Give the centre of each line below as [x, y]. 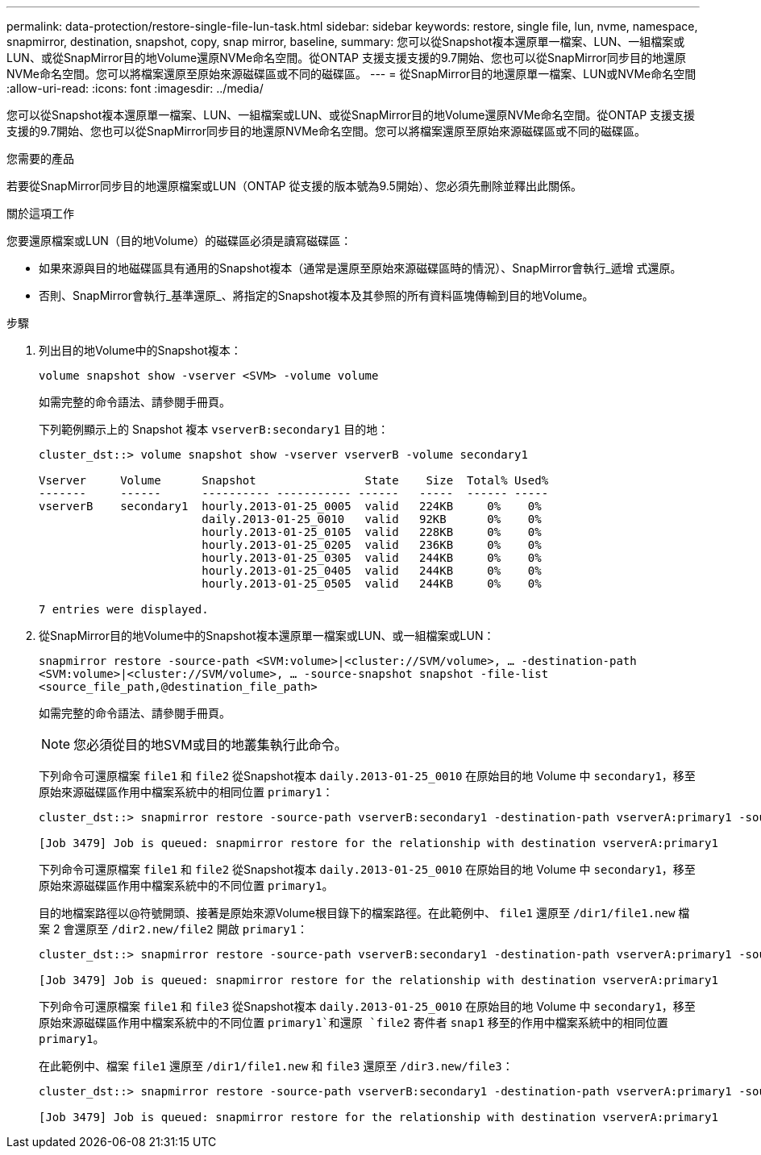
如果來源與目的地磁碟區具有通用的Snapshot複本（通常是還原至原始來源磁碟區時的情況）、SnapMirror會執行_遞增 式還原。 [360, 268]
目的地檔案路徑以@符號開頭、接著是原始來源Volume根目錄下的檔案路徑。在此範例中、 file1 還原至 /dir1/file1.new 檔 [364, 913]
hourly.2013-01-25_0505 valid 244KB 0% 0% [372, 584]
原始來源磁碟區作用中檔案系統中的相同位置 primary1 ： [186, 792]
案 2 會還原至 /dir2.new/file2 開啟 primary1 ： [174, 929]
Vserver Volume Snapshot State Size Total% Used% [294, 480]
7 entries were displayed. [124, 609]
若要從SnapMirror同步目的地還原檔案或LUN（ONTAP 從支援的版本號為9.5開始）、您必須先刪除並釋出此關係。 [294, 186]
